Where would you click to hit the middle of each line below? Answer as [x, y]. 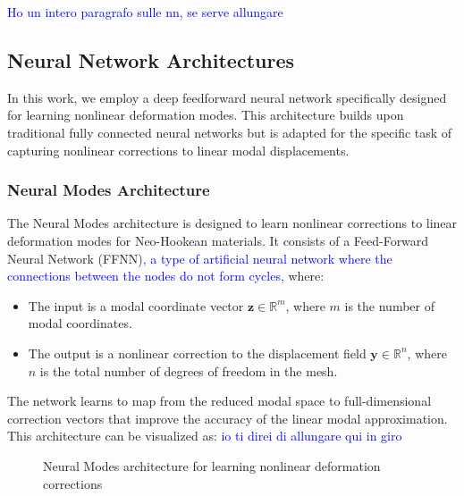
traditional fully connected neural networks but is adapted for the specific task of [230, 132]
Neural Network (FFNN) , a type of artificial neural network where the [200, 258]
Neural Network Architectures [151, 59]
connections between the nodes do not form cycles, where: [166, 276]
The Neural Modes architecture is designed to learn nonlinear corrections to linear [232, 223]
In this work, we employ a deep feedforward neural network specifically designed [227, 97]
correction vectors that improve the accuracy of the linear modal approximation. [228, 418]
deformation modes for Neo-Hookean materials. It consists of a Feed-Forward [218, 240]
